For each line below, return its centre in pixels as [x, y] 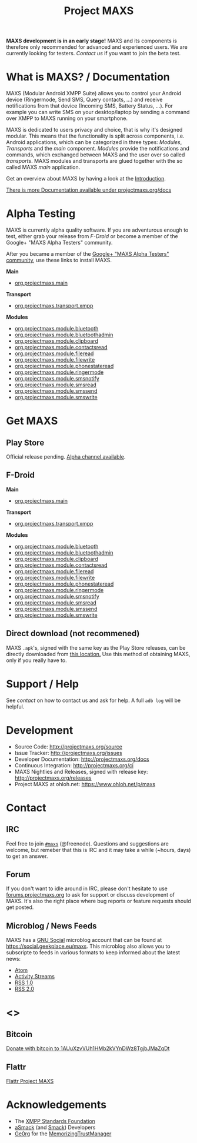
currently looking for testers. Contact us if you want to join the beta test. [94, 54]
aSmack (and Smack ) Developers [55, 1127]
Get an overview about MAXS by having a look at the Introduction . [86, 179]
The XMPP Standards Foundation [55, 1121]
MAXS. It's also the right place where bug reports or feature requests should [98, 901]
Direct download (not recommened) [73, 634]
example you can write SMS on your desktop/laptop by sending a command [98, 112]
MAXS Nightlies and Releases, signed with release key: [81, 771]
